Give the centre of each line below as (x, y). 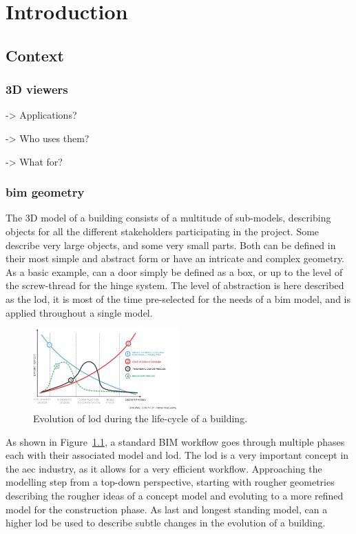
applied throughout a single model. (79, 312)
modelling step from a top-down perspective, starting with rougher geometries (170, 482)
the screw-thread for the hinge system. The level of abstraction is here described (175, 285)
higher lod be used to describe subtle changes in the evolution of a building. (166, 523)
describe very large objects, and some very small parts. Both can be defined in (171, 245)
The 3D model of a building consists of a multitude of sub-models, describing (168, 218)
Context (35, 55)
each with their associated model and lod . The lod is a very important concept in (177, 455)
